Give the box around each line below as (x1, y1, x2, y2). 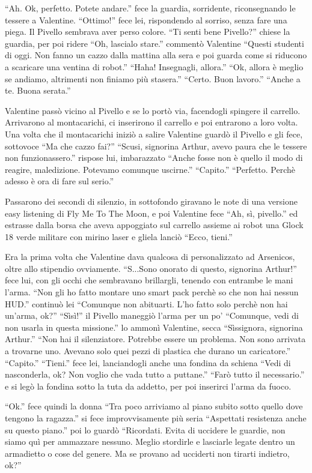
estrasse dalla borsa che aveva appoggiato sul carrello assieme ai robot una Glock (5, 218, 304, 231)
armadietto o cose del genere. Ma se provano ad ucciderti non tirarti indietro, (5, 447, 290, 459)
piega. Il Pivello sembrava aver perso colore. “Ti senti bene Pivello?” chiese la (5, 25, 290, 38)
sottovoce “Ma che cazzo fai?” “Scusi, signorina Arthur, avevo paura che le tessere (5, 139, 307, 152)
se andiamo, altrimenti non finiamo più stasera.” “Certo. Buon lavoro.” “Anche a (5, 72, 301, 85)
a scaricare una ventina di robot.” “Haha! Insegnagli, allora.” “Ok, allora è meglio (5, 60, 304, 73)
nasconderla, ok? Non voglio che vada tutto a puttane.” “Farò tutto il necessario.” (5, 368, 305, 381)
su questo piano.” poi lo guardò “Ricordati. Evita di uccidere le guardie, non (5, 423, 286, 436)
